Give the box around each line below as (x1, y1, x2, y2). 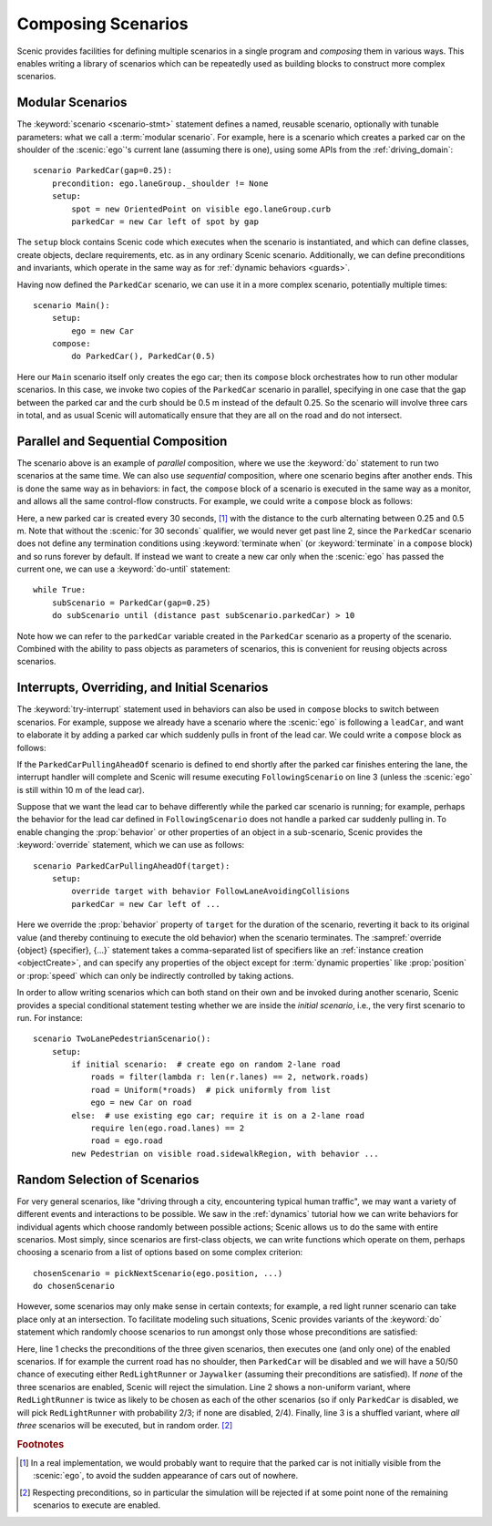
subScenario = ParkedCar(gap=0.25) (51, 597, 211, 608)
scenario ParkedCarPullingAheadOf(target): (33, 861, 231, 871)
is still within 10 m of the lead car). (16, 784, 145, 795)
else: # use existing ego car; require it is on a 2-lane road (71, 1110, 364, 1120)
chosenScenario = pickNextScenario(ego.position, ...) (33, 1268, 283, 1278)
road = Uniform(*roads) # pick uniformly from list (90, 1085, 332, 1095)
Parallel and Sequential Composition (16, 433, 228, 449)
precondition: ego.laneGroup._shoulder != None (51, 178, 269, 189)
